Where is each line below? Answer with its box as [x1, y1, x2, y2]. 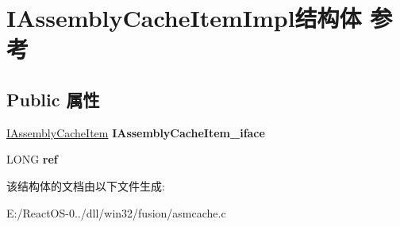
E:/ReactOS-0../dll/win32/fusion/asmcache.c [6, 204, 226, 221]
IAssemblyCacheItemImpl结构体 [6, 2, 362, 34]
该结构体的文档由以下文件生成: [6, 177, 165, 194]
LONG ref [6, 151, 58, 167]
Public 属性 [6, 87, 100, 111]
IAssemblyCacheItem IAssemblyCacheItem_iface [6, 124, 265, 140]
